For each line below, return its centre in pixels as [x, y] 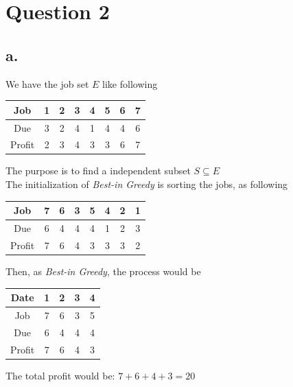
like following [130, 83]
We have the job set [47, 83]
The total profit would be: [60, 375]
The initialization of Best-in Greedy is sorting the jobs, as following [147, 184]
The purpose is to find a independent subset [98, 171]
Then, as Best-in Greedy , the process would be [103, 271]
